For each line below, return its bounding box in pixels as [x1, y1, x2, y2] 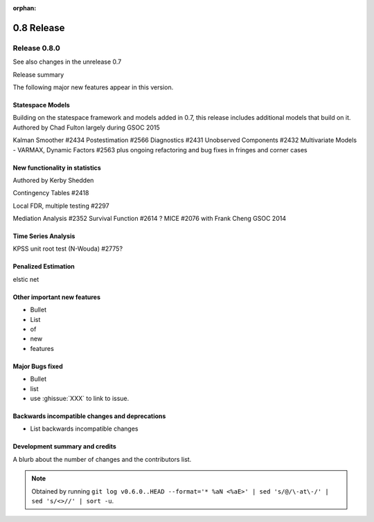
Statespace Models [12, 100, 71, 109]
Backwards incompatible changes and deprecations [12, 412, 166, 420]
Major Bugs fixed [12, 362, 64, 370]
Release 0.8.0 [12, 43, 60, 53]
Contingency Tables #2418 [12, 189, 89, 197]
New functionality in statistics [12, 163, 102, 172]
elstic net [12, 275, 39, 283]
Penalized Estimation [12, 262, 75, 271]
